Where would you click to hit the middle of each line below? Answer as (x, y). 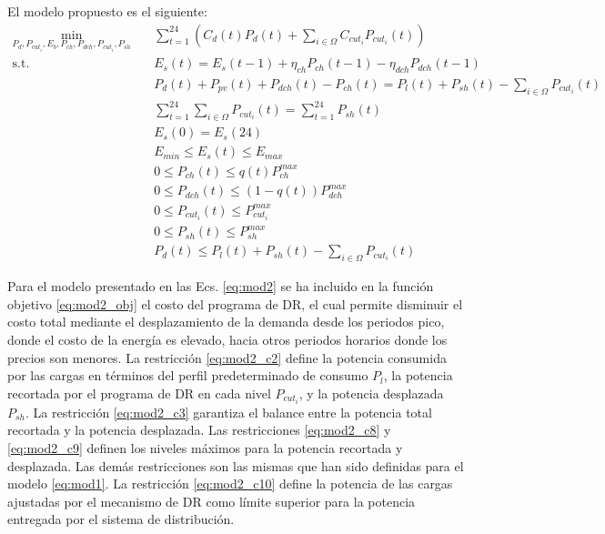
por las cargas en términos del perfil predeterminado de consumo (188, 375)
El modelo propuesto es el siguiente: (107, 11)
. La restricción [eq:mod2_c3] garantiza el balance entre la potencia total (229, 412)
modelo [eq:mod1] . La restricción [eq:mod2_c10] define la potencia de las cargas (230, 484)
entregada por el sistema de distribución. (121, 519)
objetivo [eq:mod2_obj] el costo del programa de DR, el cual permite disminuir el (235, 303)
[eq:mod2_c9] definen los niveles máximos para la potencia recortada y (205, 448)
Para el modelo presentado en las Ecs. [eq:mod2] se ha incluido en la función (221, 286)
